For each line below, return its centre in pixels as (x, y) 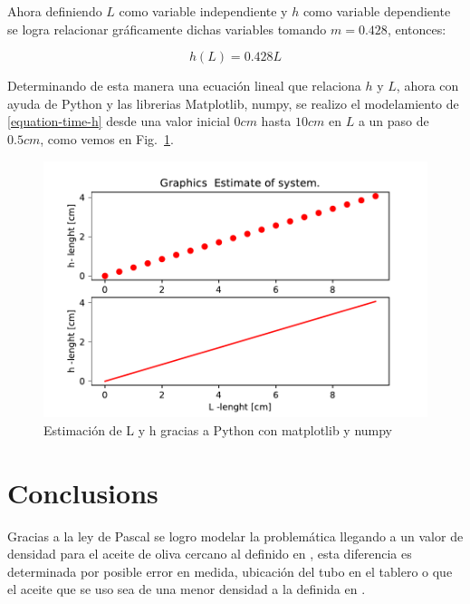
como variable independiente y (203, 11)
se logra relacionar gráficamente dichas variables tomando (167, 29)
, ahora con (427, 86)
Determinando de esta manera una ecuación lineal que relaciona (184, 86)
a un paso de (393, 121)
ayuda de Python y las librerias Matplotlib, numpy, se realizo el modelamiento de (233, 103)
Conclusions (83, 492)
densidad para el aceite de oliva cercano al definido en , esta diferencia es (210, 554)
